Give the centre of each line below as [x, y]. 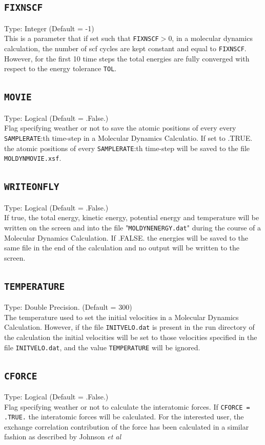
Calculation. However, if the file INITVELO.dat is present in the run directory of [129, 327]
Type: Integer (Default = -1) [49, 28]
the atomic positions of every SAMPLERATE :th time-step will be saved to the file [127, 148]
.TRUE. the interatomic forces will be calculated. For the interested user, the [124, 417]
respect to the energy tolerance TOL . [60, 68]
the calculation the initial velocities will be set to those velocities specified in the [131, 337]
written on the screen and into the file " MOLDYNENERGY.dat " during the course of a [132, 227]
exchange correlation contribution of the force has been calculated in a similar [127, 426]
